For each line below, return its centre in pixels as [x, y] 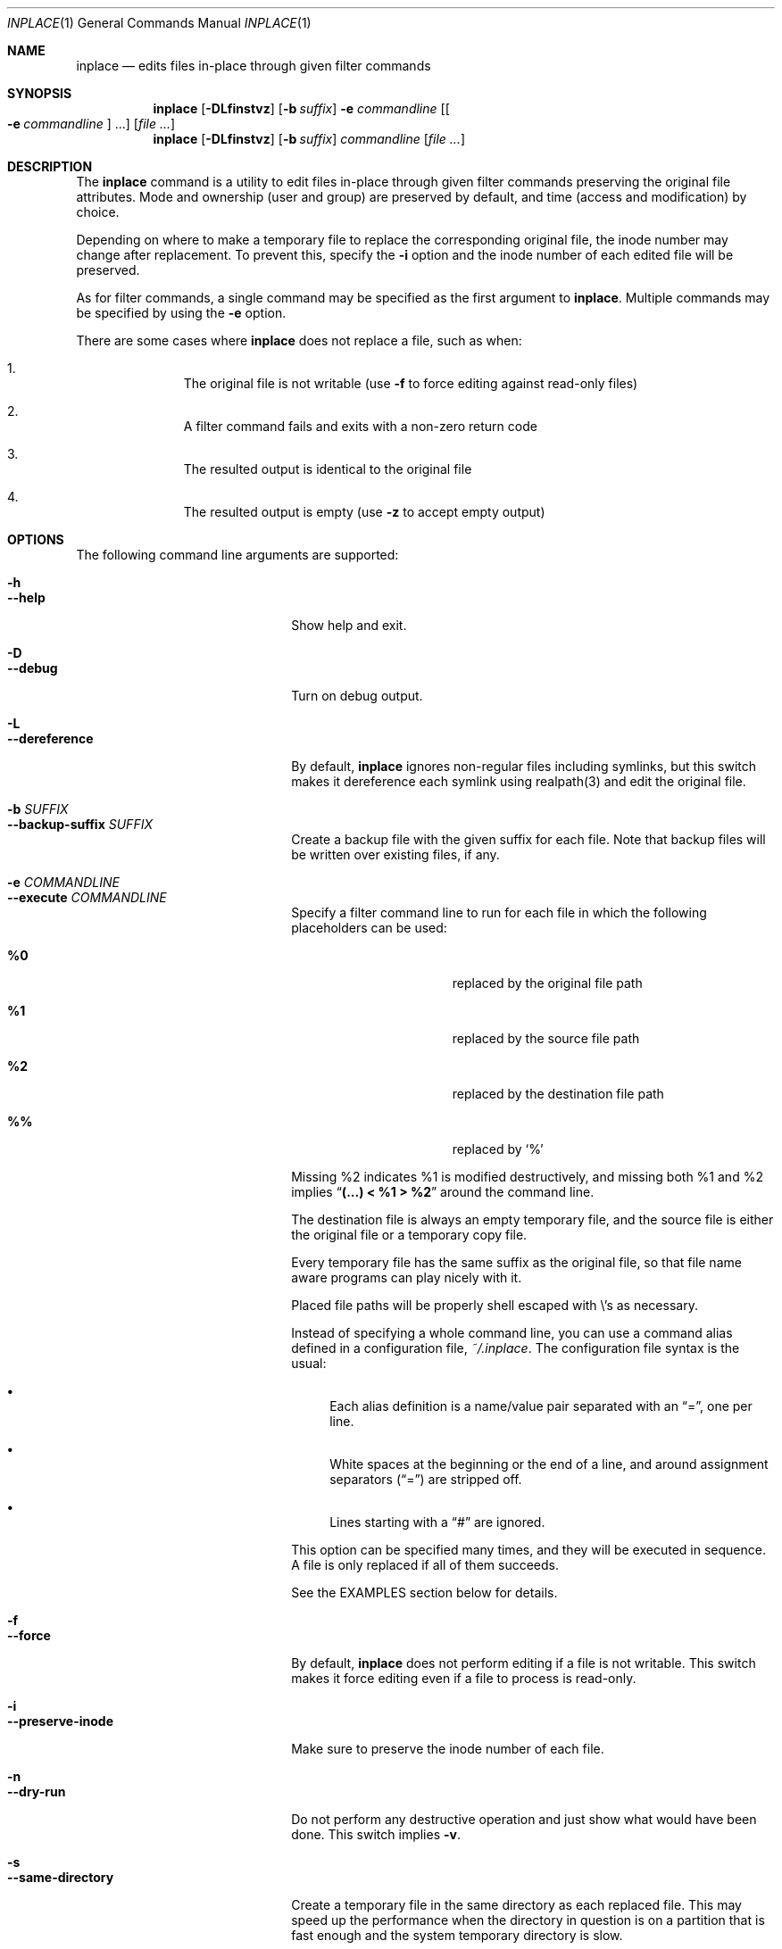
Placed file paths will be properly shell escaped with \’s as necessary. [495, 1305]
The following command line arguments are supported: [237, 555]
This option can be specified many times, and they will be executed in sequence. [528, 1550]
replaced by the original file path [547, 983]
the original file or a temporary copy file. [409, 1235]
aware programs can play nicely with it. [407, 1277]
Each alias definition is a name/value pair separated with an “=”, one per [541, 1406]
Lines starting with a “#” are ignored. [437, 1522]
